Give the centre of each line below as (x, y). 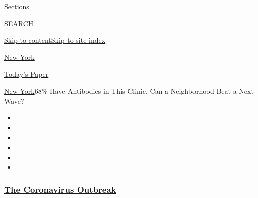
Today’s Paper (26, 74)
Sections (17, 6)
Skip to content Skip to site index (55, 40)
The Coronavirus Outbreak (60, 189)
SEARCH (19, 23)
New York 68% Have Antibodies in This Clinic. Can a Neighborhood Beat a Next (129, 90)
